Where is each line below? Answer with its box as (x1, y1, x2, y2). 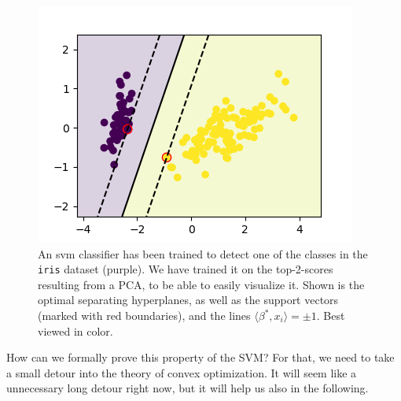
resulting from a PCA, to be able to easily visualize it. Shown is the (38, 276, 365, 292)
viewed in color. (38, 322, 113, 339)
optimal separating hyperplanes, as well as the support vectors (38, 291, 339, 308)
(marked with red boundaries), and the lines (38, 307, 251, 324)
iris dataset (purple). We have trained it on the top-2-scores (38, 261, 333, 277)
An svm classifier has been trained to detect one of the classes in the (38, 245, 368, 262)
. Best (316, 307, 345, 324)
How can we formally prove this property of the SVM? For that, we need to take (6, 349, 395, 366)
